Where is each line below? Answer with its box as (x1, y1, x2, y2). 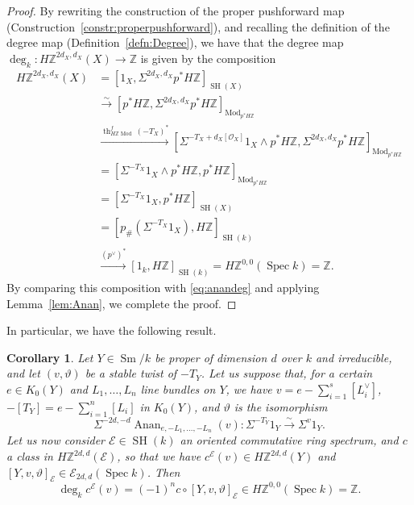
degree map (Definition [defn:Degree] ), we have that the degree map (6, 34, 344, 51)
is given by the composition (140, 49, 276, 66)
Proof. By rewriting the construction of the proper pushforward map (6, 2, 345, 19)
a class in (6, 448, 53, 465)
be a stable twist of (85, 365, 177, 382)
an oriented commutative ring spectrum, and (180, 432, 399, 449)
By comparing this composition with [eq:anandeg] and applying (6, 279, 320, 296)
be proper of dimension (155, 348, 267, 365)
